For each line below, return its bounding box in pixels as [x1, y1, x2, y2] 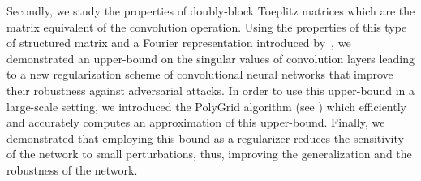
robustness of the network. [6, 161, 138, 178]
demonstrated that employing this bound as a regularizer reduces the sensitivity [6, 129, 404, 146]
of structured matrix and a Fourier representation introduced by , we [6, 34, 351, 51]
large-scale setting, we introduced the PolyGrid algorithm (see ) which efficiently [6, 97, 406, 114]
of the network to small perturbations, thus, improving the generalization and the [6, 145, 412, 162]
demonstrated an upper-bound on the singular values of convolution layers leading [6, 50, 415, 67]
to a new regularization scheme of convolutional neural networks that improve [6, 66, 393, 83]
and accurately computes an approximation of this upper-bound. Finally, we [6, 114, 385, 131]
